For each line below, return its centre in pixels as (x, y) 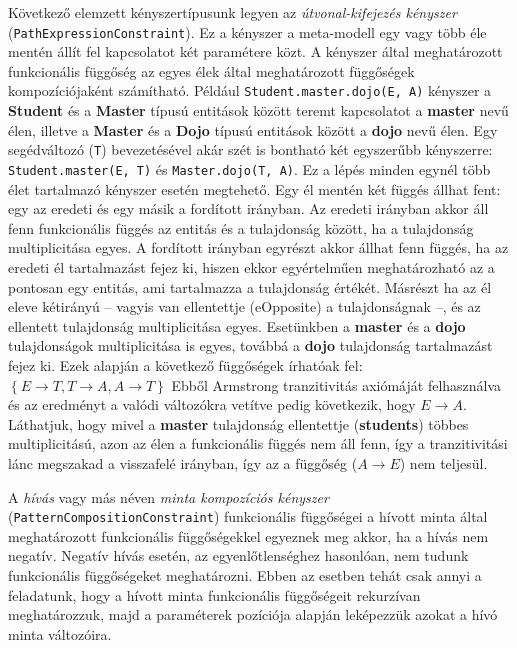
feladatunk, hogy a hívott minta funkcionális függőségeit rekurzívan (214, 594)
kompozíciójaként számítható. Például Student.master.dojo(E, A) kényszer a (250, 90)
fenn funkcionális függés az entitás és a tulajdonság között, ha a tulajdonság (241, 227)
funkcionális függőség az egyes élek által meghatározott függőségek (211, 70)
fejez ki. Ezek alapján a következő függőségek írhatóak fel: (185, 364)
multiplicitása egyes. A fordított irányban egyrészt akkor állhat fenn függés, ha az (258, 247)
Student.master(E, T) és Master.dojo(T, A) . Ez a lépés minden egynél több (249, 168)
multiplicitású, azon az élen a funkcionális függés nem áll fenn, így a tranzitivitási (258, 443)
